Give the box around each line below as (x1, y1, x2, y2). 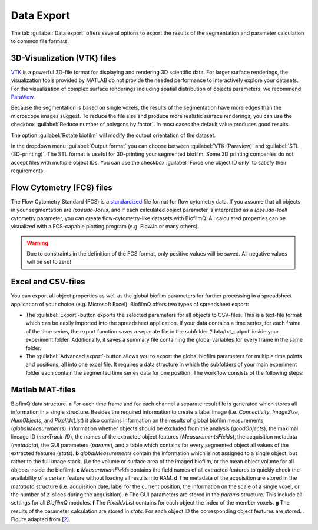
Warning (26, 239, 48, 246)
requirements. (11, 167, 45, 174)
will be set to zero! (26, 259, 72, 266)
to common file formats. (11, 37, 69, 44)
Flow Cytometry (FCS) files (11, 182, 112, 192)
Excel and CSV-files (11, 277, 85, 287)
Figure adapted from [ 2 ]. (11, 516, 71, 523)
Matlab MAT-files (11, 384, 76, 395)
